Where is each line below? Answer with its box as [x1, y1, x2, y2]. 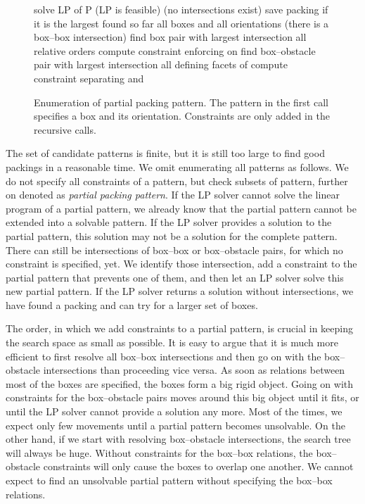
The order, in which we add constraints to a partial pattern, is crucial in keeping [6, 321, 353, 336]
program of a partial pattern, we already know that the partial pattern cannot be [6, 201, 357, 215]
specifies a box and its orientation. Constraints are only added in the [34, 108, 330, 123]
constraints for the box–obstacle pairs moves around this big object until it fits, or [6, 390, 359, 405]
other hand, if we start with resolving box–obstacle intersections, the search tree [6, 431, 351, 446]
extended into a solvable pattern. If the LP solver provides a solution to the [6, 215, 332, 229]
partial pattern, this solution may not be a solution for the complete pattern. [6, 228, 338, 243]
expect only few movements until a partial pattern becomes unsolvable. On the [6, 417, 345, 432]
